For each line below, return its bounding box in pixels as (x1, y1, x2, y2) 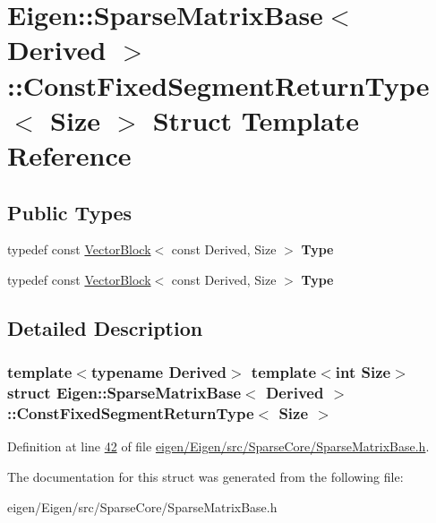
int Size (335, 361, 391, 383)
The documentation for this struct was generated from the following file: (7, 467, 404, 485)
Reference (7, 136, 132, 173)
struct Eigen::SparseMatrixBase (7, 382, 242, 404)
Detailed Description (7, 313, 203, 341)
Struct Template (152, 101, 359, 138)
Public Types (7, 198, 133, 226)
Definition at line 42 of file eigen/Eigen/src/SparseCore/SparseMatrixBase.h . (7, 437, 430, 456)
